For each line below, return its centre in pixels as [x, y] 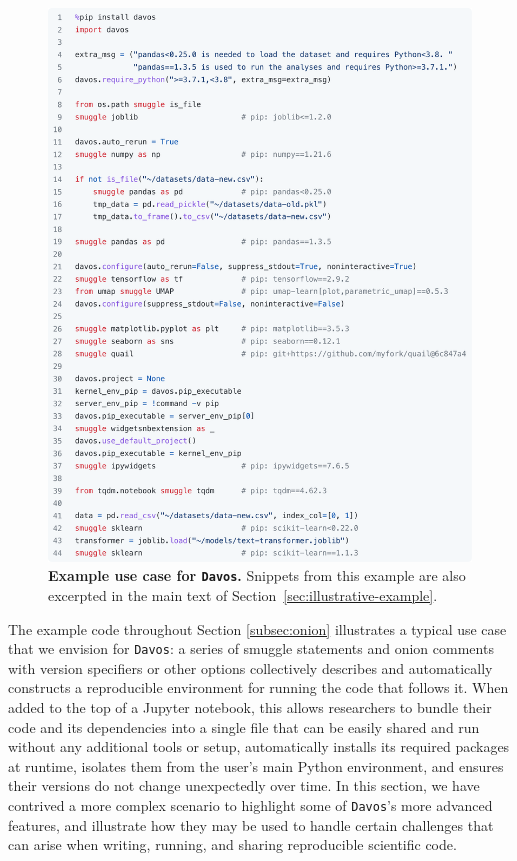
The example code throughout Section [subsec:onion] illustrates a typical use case [257, 628]
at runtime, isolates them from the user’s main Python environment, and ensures [256, 765]
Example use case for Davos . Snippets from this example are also [257, 575]
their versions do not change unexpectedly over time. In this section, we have [244, 785]
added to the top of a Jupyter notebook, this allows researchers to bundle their [250, 707]
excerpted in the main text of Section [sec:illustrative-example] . [243, 595]
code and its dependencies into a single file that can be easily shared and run [244, 726]
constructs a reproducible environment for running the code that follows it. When [258, 687]
